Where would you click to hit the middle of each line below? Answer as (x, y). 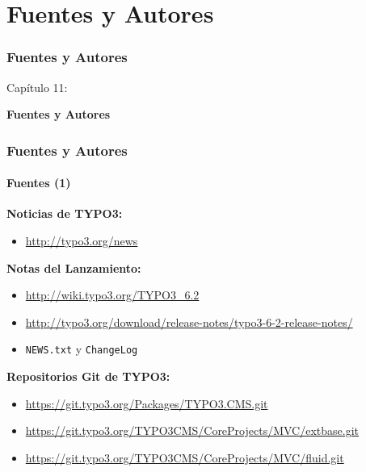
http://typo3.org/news (82, 241)
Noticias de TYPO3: (65, 213)
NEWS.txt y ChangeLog (82, 349)
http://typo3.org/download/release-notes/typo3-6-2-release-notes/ (189, 322)
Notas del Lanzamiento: (74, 267)
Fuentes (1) (39, 183)
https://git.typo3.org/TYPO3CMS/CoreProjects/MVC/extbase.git (192, 430)
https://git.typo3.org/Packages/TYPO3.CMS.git (147, 403)
